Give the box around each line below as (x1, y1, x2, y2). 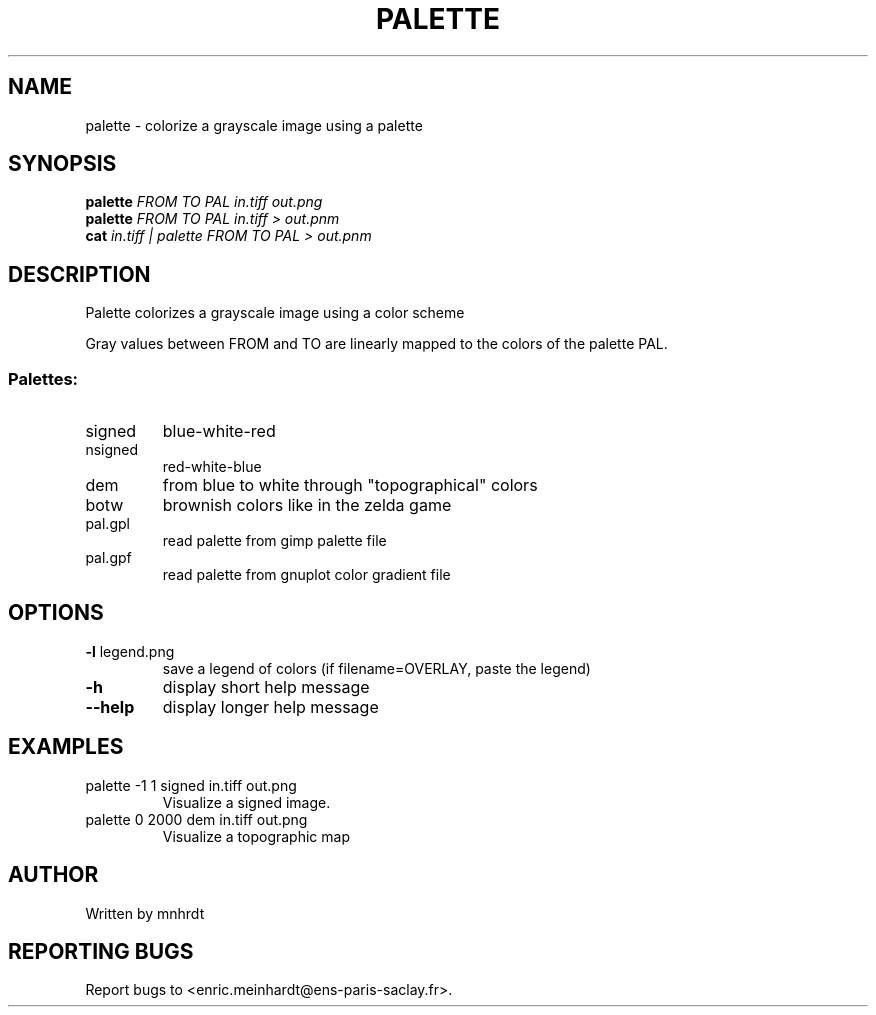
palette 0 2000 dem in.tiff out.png (85, 810, 308, 828)
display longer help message (162, 696, 379, 717)
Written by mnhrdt (85, 904, 205, 922)
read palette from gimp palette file (162, 532, 387, 550)
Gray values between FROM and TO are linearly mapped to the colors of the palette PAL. (85, 335, 668, 353)
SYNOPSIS (8, 151, 117, 177)
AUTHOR (8, 862, 99, 888)
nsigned (85, 441, 139, 459)
